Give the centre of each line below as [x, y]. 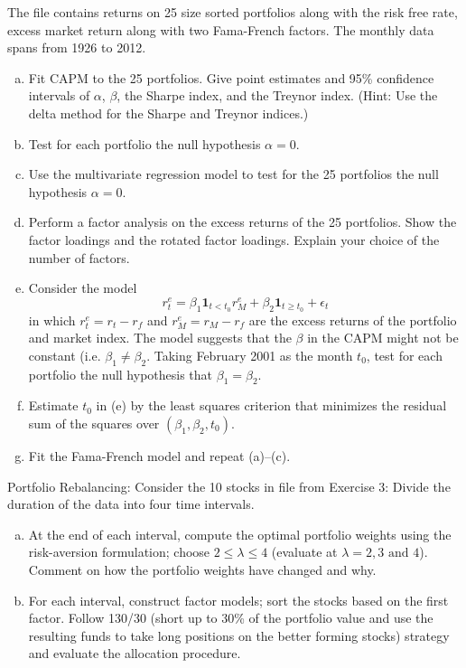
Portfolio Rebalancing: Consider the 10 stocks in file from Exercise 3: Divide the [229, 486]
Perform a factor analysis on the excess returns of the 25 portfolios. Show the [242, 222]
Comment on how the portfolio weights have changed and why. [202, 569]
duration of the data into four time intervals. [131, 504]
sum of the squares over [94, 423]
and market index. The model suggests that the [160, 338]
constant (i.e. [65, 355]
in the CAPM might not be [383, 338]
